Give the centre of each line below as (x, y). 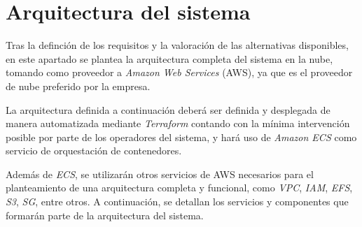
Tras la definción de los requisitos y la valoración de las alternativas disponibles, (177, 45)
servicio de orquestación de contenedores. (94, 151)
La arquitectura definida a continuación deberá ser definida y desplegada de (168, 109)
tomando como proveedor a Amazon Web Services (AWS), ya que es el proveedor (179, 72)
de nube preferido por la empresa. (78, 86)
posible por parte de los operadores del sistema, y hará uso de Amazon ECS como (181, 137)
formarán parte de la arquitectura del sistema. (105, 215)
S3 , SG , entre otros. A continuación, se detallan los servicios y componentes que (177, 202)
